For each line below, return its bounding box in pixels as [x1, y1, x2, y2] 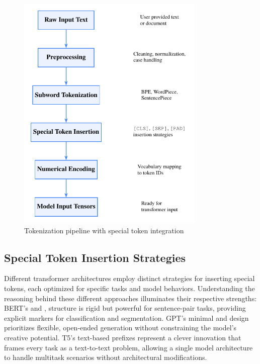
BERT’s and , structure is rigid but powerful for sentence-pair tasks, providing [4, 303, 246, 313]
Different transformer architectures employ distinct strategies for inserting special [4, 273, 255, 284]
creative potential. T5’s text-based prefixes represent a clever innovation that [4, 332, 241, 343]
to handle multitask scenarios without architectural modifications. [4, 352, 207, 362]
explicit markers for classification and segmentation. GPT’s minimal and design [4, 312, 249, 323]
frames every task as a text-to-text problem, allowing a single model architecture [4, 342, 253, 352]
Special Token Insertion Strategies [4, 249, 186, 265]
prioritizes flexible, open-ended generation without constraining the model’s [4, 322, 237, 333]
